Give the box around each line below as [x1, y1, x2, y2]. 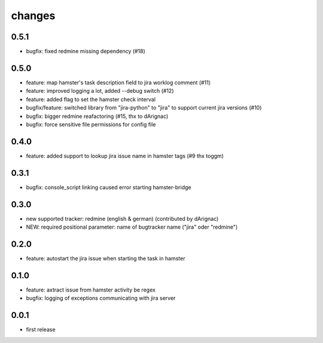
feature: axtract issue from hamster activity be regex [26, 286, 156, 293]
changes [11, 9, 56, 22]
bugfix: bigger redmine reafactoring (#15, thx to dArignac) [26, 113, 169, 120]
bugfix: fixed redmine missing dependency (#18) [26, 48, 146, 55]
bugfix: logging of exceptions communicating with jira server [26, 295, 176, 302]
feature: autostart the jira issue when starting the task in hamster [26, 254, 185, 262]
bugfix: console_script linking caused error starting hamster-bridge [26, 183, 191, 191]
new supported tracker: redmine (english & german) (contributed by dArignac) [26, 215, 219, 222]
